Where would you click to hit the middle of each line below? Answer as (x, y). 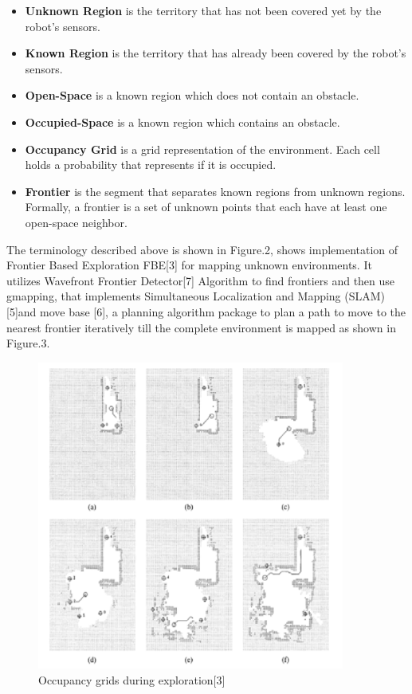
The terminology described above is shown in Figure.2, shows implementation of (202, 249)
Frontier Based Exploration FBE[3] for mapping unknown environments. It (189, 265)
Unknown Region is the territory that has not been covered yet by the (203, 10)
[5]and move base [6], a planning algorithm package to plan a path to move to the (206, 311)
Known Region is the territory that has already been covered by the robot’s (216, 53)
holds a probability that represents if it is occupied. (151, 165)
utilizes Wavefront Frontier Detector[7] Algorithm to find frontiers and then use (201, 280)
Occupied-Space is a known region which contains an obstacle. (182, 122)
